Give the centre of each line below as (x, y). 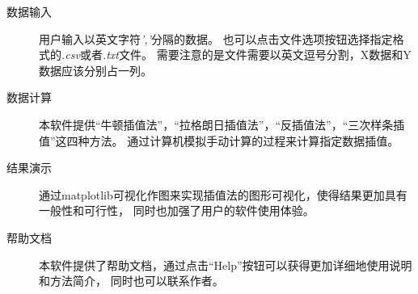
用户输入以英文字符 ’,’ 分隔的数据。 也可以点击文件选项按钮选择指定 (216, 38)
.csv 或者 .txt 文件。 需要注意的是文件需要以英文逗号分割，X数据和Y (236, 55)
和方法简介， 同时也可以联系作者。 (131, 281)
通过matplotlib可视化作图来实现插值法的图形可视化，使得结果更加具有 (223, 194)
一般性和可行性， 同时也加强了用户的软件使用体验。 (177, 210)
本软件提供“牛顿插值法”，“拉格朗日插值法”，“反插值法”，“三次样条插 (222, 124)
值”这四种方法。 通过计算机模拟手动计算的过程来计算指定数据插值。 (219, 140)
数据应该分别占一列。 (95, 70)
